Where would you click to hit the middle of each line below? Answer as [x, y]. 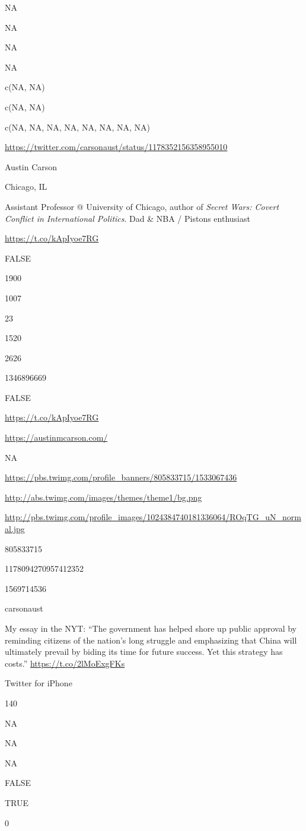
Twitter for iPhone [39, 683]
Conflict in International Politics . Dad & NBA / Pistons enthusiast [128, 218]
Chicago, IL [26, 187]
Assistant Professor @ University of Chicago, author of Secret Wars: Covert [142, 206]
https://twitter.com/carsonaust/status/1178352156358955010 [116, 147]
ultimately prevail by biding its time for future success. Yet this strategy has [144, 652]
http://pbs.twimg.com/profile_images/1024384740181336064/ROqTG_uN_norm [153, 517]
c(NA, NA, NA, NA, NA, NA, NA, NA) [77, 127]
